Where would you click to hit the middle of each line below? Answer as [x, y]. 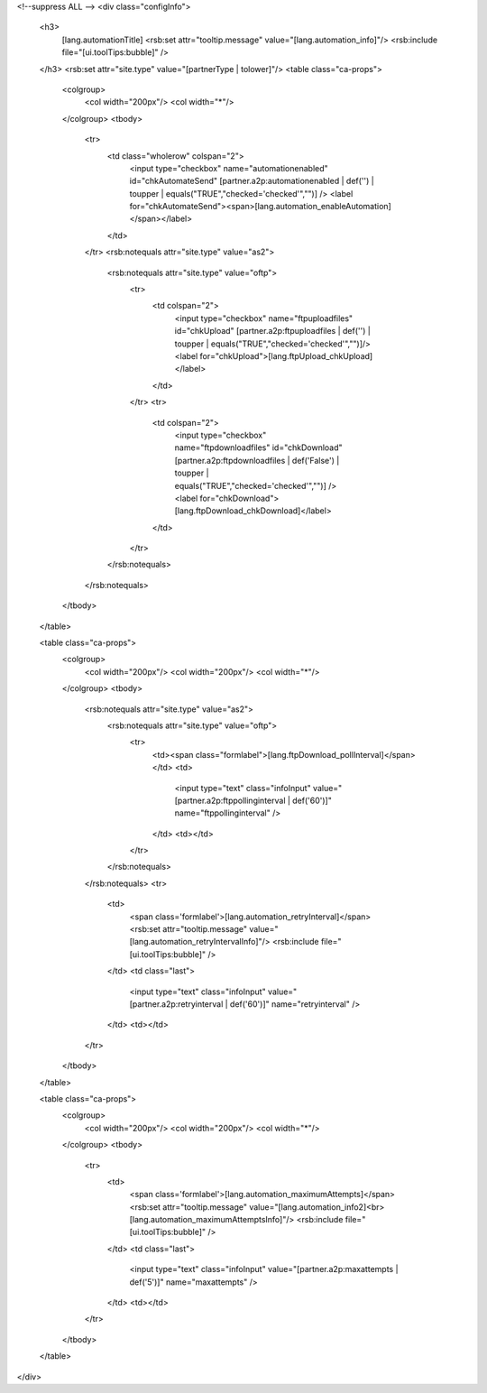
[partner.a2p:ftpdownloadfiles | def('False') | [257, 460]
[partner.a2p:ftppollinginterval [230, 800]
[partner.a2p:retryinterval [176, 1004]
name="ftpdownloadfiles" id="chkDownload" [258, 447]
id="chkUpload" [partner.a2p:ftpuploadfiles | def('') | [273, 331]
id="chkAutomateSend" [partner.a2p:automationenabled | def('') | [252, 181]
